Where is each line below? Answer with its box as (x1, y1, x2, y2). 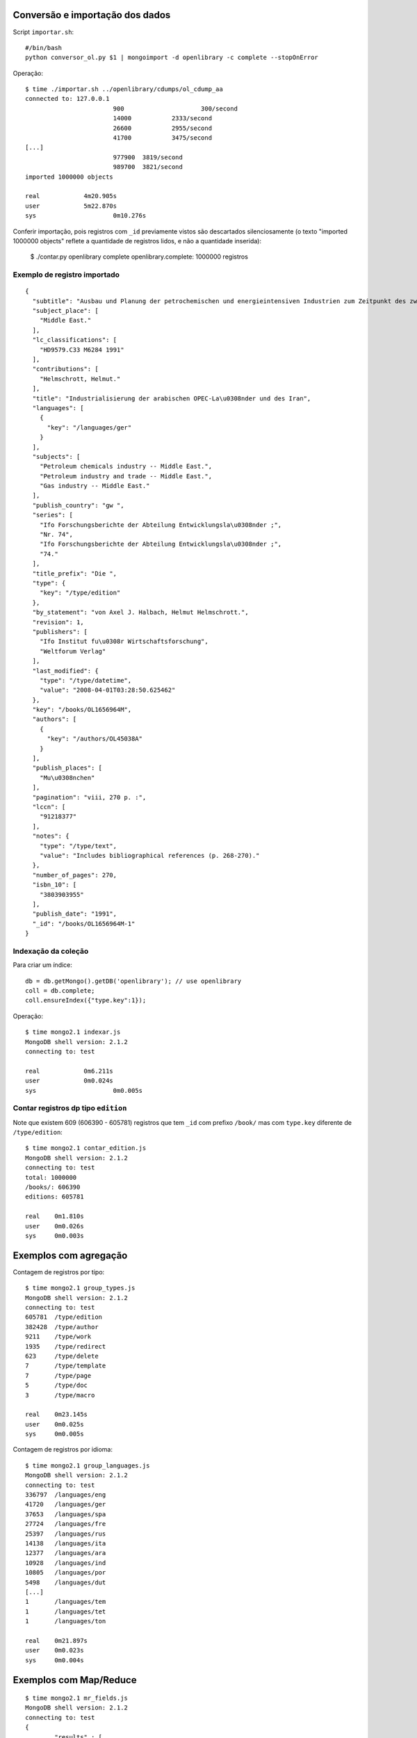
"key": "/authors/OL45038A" (47, 735, 142, 743)
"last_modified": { (32, 667, 99, 674)
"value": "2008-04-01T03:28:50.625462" (39, 686, 176, 695)
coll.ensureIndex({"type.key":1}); (25, 996, 147, 1005)
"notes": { (32, 832, 69, 840)
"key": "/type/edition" (39, 589, 121, 597)
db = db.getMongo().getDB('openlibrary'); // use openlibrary (25, 977, 242, 985)
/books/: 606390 (25, 1183, 81, 1191)
